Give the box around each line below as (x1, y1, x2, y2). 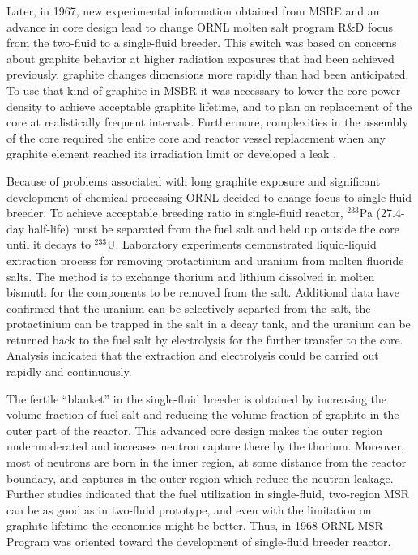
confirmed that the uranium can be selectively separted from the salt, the (6, 299, 371, 316)
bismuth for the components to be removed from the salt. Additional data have (6, 284, 399, 301)
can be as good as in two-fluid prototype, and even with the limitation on (6, 501, 372, 518)
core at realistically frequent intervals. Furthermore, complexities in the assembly (6, 113, 408, 130)
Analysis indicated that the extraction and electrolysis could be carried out (6, 347, 379, 364)
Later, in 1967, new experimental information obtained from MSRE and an (6, 2, 380, 19)
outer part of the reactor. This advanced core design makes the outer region (6, 421, 383, 438)
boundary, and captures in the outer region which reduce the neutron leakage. (6, 469, 394, 486)
